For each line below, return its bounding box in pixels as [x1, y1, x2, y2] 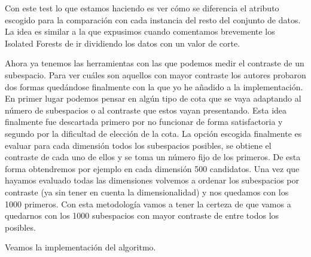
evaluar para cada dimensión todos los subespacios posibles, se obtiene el [5, 139, 272, 151]
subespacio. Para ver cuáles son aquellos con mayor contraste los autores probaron [5, 68, 306, 81]
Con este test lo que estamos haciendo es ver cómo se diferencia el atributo [5, 2, 279, 14]
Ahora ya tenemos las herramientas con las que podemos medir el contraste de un [5, 57, 304, 69]
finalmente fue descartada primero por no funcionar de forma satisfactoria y [5, 115, 283, 128]
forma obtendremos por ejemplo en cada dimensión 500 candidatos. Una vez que [5, 162, 300, 175]
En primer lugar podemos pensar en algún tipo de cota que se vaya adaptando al [5, 92, 301, 105]
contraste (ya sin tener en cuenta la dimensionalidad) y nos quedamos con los [5, 185, 289, 198]
